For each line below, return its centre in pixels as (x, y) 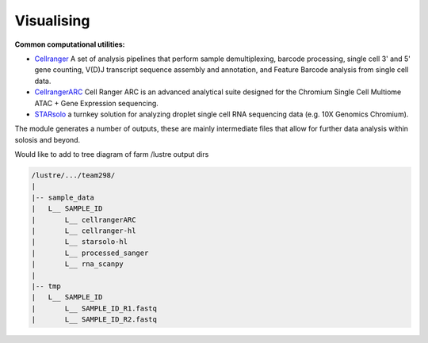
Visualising (52, 21)
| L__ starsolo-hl (80, 242)
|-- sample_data (63, 197)
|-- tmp (46, 286)
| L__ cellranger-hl (84, 231)
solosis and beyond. (48, 139)
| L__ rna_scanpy (78, 264)
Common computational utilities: (70, 44)
